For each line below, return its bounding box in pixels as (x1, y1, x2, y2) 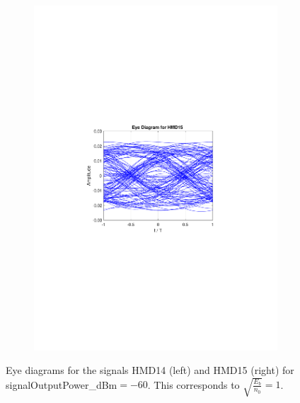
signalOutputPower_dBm (6, 377, 117, 392)
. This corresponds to (147, 377, 240, 392)
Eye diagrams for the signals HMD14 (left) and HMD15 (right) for (6, 363, 294, 378)
